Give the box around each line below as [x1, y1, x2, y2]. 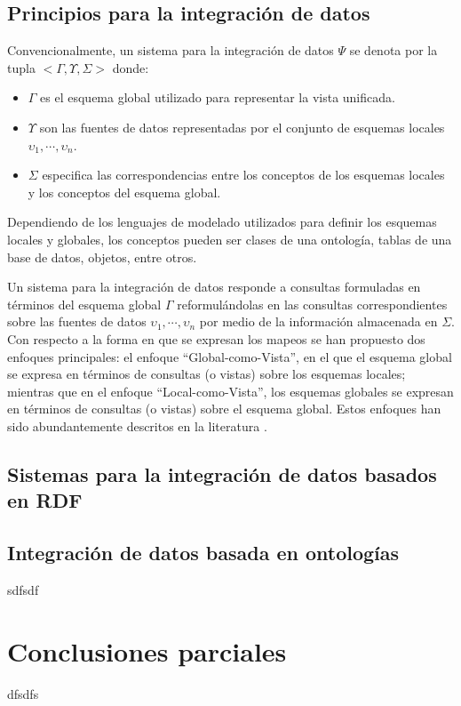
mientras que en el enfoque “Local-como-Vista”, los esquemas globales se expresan [7, 381, 454, 400]
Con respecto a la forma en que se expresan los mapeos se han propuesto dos [7, 329, 425, 348]
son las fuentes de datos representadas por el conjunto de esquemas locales [39, 117, 445, 136]
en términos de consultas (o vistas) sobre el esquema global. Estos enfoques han [7, 399, 441, 418]
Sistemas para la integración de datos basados [7, 460, 437, 487]
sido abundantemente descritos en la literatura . [7, 416, 267, 435]
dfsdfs [7, 684, 39, 702]
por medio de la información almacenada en [199, 312, 438, 331]
